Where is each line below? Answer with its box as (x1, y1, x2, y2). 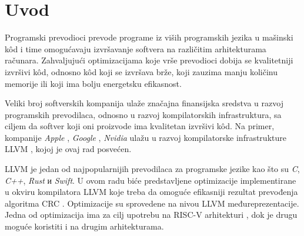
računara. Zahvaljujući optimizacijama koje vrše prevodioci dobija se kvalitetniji (5, 54, 293, 66)
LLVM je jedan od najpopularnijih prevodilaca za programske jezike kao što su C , (5, 163, 300, 175)
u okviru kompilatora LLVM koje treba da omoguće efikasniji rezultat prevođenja (5, 186, 298, 198)
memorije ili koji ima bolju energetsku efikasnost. (5, 77, 182, 89)
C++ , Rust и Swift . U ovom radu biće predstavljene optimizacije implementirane (5, 174, 296, 186)
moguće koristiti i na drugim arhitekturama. (5, 220, 164, 232)
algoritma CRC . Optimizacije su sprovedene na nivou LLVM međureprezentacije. (5, 197, 299, 209)
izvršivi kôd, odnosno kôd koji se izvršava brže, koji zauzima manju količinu (5, 65, 278, 77)
